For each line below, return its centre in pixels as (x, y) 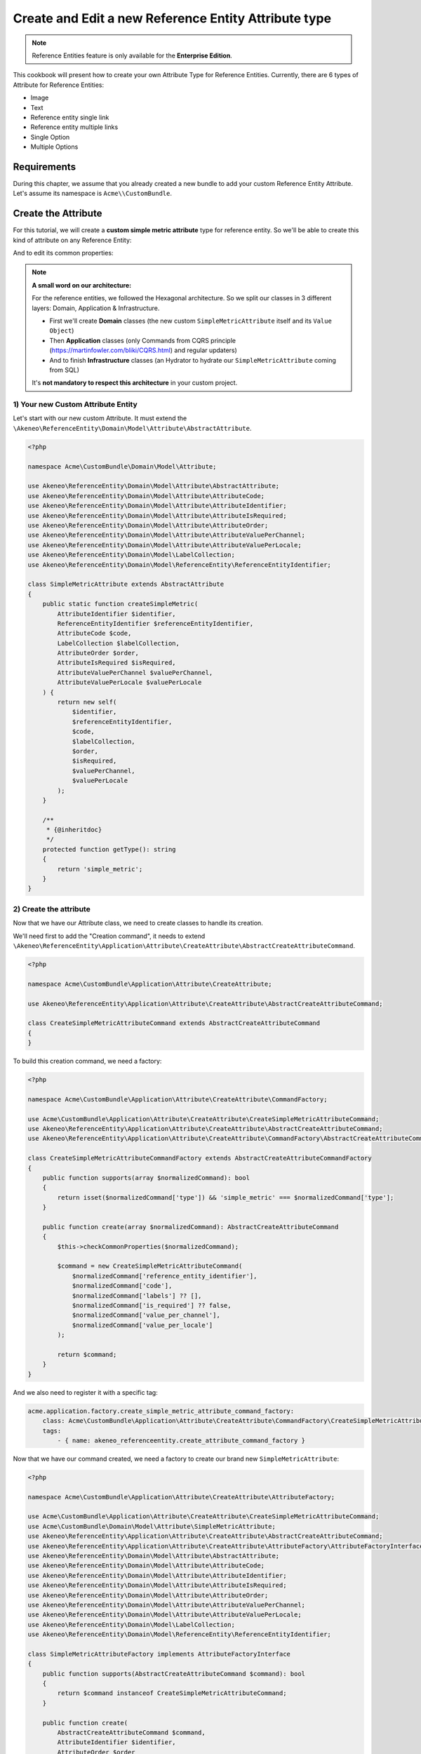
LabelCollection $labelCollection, (119, 643)
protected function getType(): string (109, 849)
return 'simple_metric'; (100, 869)
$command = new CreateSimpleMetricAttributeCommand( (150, 1266)
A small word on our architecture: (82, 285)
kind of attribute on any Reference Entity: (72, 240)
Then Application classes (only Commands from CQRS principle (143, 340)
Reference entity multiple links (74, 127)
